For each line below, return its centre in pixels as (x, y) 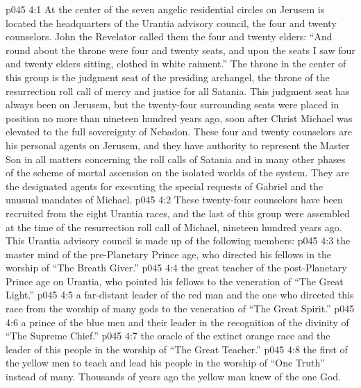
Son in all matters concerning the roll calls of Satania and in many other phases (176, 159)
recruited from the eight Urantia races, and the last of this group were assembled (178, 213)
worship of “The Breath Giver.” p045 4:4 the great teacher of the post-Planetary (176, 268)
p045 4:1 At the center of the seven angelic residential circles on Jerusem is (165, 9)
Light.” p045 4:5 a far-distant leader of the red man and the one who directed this (180, 295)
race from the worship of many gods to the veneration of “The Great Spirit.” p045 (180, 309)
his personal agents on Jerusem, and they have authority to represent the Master (178, 145)
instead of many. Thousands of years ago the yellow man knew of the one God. (174, 377)
